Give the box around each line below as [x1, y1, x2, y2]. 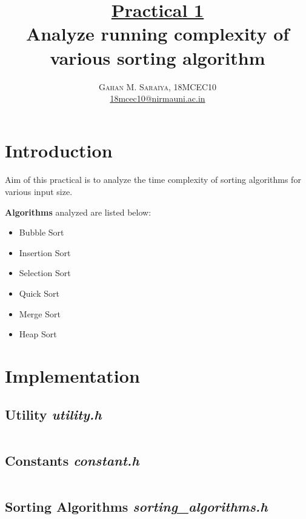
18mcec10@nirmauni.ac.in [110, 92, 205, 105]
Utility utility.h [5, 405, 102, 423]
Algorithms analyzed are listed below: [5, 205, 151, 218]
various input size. [5, 185, 73, 198]
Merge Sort [19, 307, 61, 320]
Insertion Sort [19, 246, 71, 259]
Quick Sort [19, 287, 59, 300]
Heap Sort [19, 328, 57, 340]
